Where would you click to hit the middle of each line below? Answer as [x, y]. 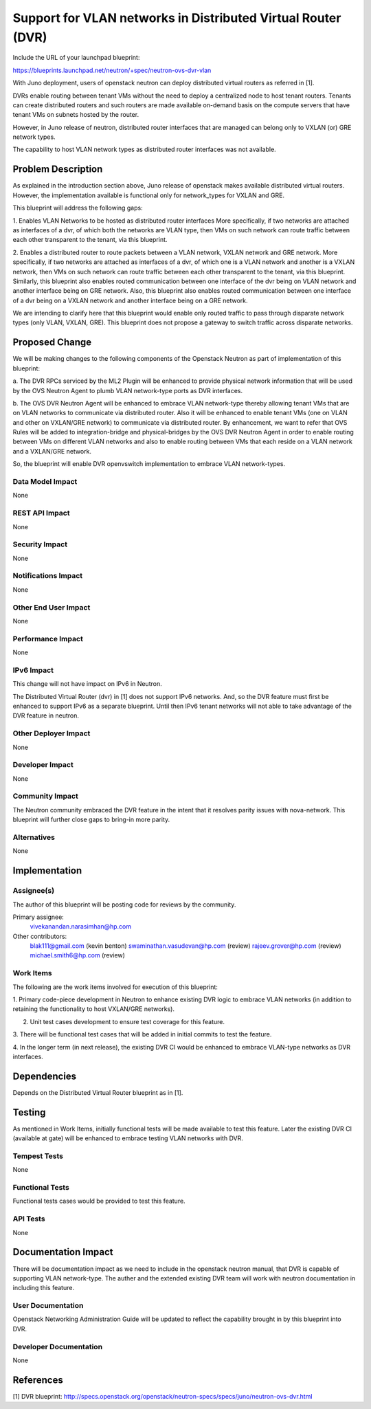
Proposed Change [52, 343]
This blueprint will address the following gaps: [78, 208]
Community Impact [45, 796]
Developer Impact [43, 765]
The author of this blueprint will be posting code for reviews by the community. [124, 905]
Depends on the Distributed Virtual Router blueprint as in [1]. [98, 1092]
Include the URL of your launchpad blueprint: [76, 58]
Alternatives [34, 837]
